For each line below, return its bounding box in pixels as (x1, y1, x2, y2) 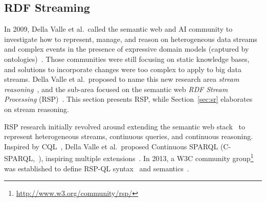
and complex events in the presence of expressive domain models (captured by (4, 43, 249, 54)
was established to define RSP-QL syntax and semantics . (4, 163, 189, 173)
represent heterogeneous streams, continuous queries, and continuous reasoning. (4, 131, 253, 142)
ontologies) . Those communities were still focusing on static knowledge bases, (4, 53, 250, 64)
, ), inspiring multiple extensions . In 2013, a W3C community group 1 (33, 151, 254, 163)
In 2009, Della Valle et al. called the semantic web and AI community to (4, 24, 233, 34)
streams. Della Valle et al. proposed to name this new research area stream (4, 74, 239, 84)
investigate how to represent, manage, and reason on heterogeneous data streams (4, 33, 257, 44)
